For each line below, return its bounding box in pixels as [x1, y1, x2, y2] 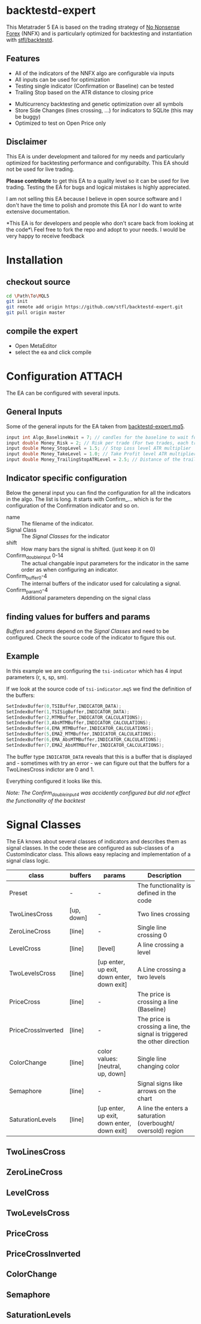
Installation [6, 253, 63, 267]
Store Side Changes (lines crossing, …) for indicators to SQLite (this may [14, 106, 193, 114]
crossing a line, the [137, 1022, 190, 1031]
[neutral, [98, 1062, 121, 1070]
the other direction [137, 1037, 190, 1046]
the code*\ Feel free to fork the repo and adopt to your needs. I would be [6, 226, 186, 233]
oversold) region [137, 1126, 184, 1134]
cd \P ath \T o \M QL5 [6, 293, 50, 299]
